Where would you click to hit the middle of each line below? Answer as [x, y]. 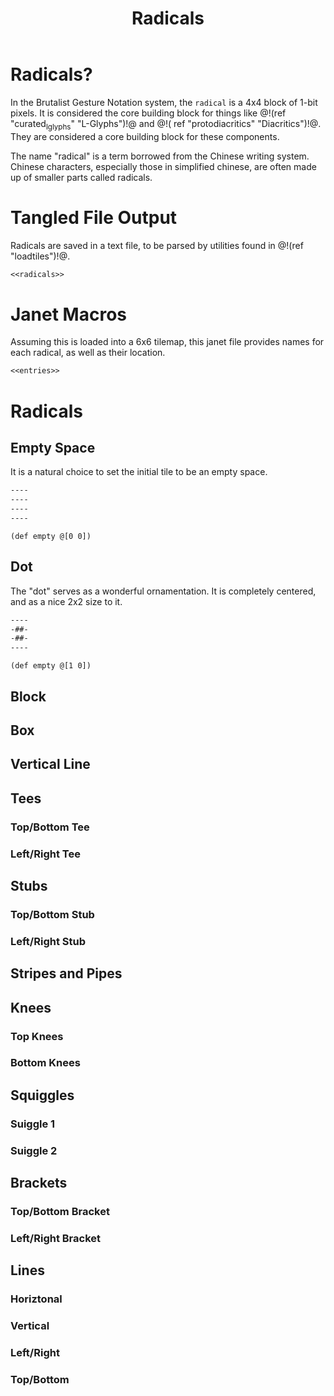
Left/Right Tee [45, 854]
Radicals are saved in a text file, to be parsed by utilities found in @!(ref [157, 245]
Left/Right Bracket [56, 1238]
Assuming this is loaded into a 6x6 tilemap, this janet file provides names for [167, 342]
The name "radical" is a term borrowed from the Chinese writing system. [160, 156]
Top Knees [37, 1036]
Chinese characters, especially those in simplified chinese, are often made [163, 166]
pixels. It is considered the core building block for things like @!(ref [148, 113]
